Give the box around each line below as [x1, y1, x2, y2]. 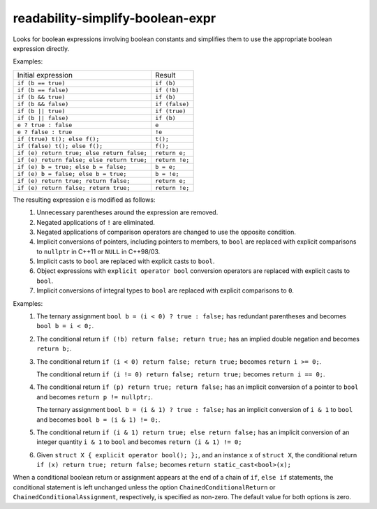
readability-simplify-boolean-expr [13, 10, 216, 26]
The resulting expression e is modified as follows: [13, 196, 156, 204]
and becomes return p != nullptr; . [36, 392, 154, 401]
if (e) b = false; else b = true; [17, 170, 127, 177]
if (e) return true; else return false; [17, 149, 148, 156]
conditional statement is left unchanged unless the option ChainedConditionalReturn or [13, 482, 276, 492]
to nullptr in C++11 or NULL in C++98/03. [36, 247, 161, 256]
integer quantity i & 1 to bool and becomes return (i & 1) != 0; [36, 438, 242, 446]
